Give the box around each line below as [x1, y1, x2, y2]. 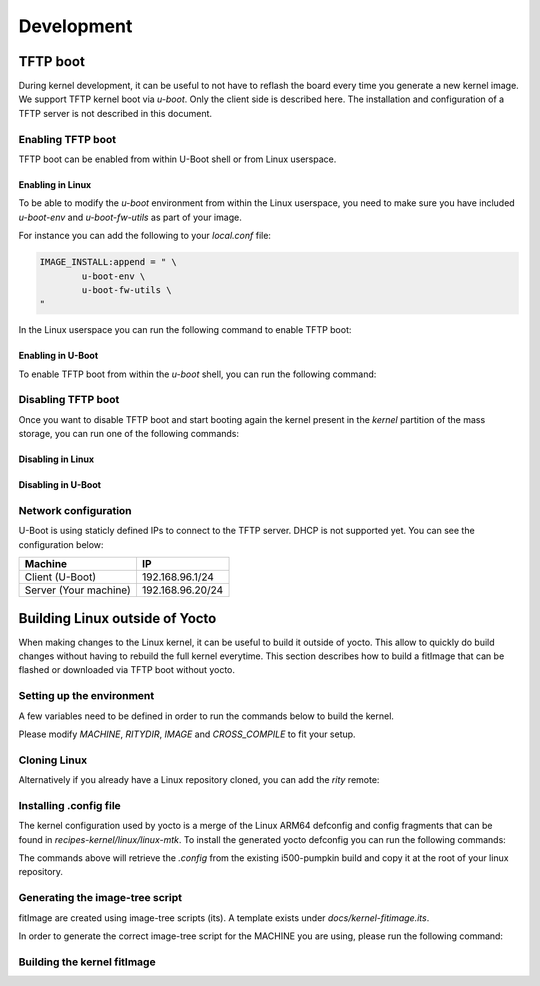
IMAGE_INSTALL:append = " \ [39, 256, 177, 268]
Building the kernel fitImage [18, 955, 156, 969]
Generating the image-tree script [18, 891, 183, 905]
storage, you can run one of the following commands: [18, 428, 240, 440]
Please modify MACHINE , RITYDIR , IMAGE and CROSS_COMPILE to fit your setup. [18, 728, 356, 740]
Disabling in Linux [18, 453, 95, 465]
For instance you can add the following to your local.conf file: [18, 230, 272, 242]
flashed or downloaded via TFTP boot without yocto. [18, 664, 235, 676]
